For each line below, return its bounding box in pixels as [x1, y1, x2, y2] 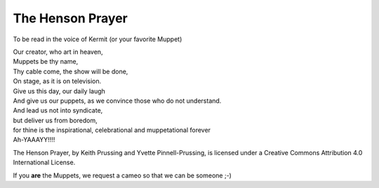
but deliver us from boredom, [13, 116, 98, 124]
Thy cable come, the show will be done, [13, 67, 128, 75]
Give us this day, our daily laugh [13, 87, 105, 95]
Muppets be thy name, [13, 57, 79, 66]
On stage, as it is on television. [13, 77, 102, 85]
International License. [13, 158, 76, 167]
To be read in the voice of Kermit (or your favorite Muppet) [13, 35, 182, 43]
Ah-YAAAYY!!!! [13, 136, 55, 144]
